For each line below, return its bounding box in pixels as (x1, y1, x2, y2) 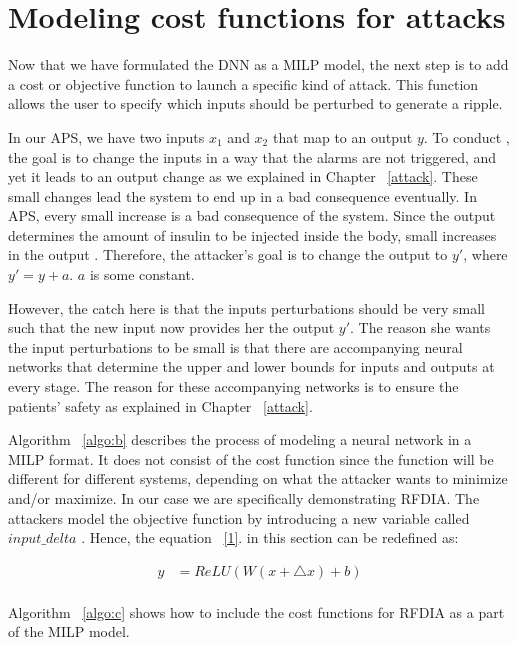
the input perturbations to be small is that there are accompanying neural (8, 336, 463, 357)
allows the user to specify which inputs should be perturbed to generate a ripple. (8, 93, 503, 114)
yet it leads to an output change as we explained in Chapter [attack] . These (8, 166, 478, 187)
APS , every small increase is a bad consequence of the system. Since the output (8, 205, 496, 226)
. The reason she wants (350, 317, 491, 338)
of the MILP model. (8, 621, 130, 642)
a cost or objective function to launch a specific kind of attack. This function (8, 73, 479, 94)
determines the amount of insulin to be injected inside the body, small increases (8, 224, 497, 245)
